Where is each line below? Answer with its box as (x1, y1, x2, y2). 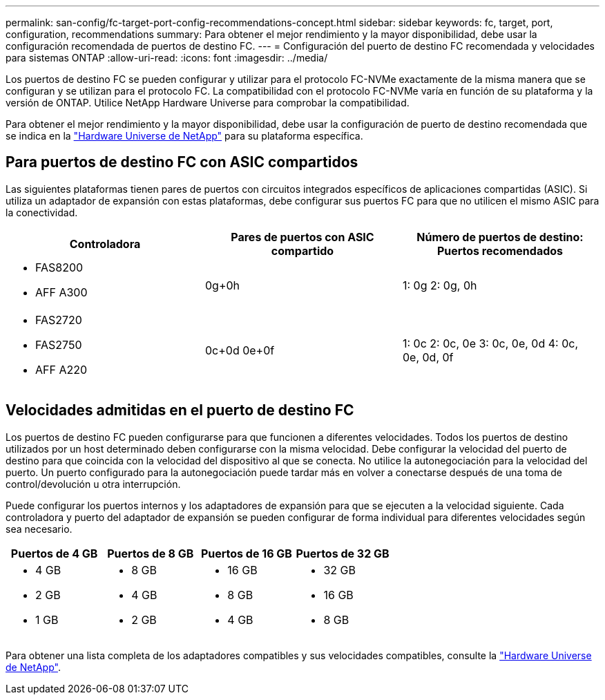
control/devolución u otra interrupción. (6, 477, 181, 490)
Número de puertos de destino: (416, 229, 584, 244)
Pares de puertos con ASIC (231, 229, 374, 244)
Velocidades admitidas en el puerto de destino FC (6, 401, 354, 419)
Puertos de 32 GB (296, 546, 390, 560)
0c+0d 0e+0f (204, 343, 275, 357)
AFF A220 (35, 362, 88, 377)
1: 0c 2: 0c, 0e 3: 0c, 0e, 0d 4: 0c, (402, 336, 578, 350)
